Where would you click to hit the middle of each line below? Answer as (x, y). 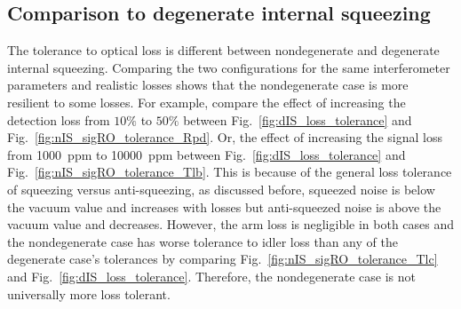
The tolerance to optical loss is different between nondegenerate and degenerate (223, 50)
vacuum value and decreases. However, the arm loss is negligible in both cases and (231, 224)
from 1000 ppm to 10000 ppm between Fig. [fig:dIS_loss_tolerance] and (207, 154)
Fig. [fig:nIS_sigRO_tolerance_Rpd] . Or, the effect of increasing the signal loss (225, 137)
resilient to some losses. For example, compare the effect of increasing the (207, 102)
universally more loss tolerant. (89, 293)
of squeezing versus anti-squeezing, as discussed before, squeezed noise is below (221, 189)
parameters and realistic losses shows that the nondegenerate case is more (208, 85)
